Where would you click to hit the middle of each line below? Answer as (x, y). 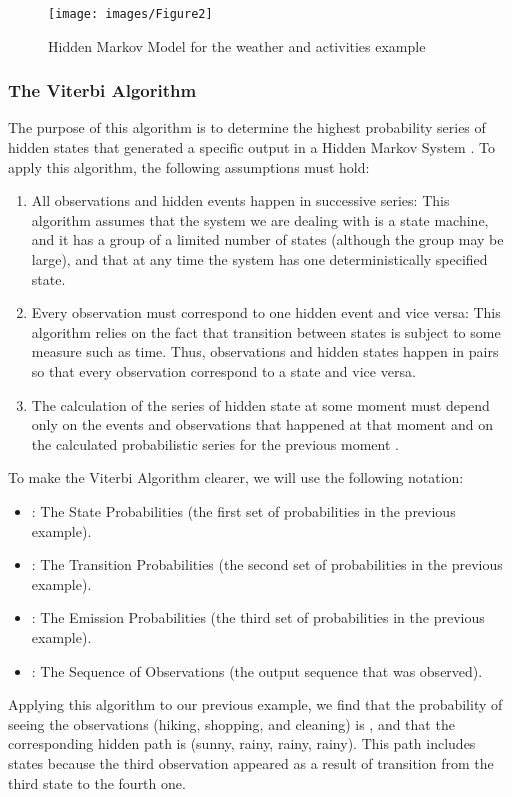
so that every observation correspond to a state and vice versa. (223, 371)
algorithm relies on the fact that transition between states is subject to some (266, 331)
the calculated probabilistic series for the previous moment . (215, 443)
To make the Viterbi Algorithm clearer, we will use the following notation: (236, 477)
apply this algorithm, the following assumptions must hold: (189, 166)
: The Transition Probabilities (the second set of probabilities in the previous (267, 564)
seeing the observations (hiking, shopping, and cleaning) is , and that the (231, 723)
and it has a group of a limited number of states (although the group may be (267, 239)
